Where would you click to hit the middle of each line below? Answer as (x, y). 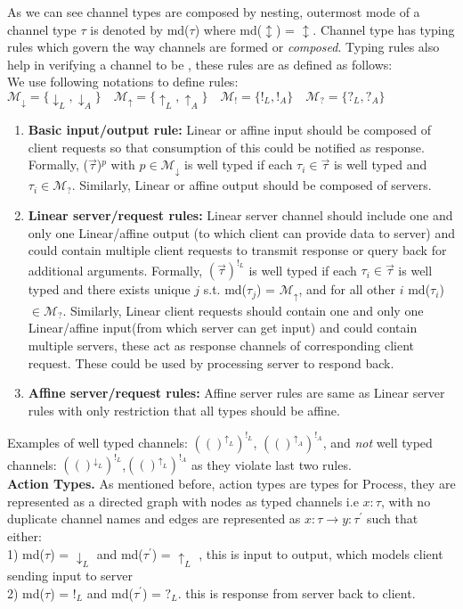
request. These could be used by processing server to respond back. (211, 362)
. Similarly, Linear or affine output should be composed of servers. (252, 185)
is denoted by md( (140, 29)
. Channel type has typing (384, 29)
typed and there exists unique (109, 289)
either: (24, 536)
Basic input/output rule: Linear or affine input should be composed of (229, 130)
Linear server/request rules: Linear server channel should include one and (240, 215)
